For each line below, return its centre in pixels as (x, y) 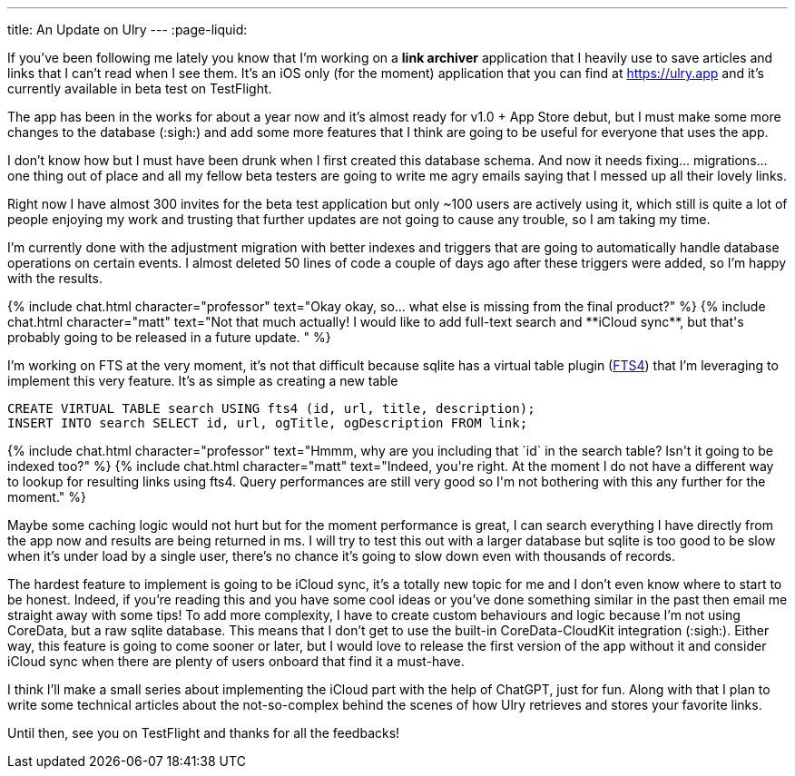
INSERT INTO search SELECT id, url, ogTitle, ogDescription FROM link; (268, 423)
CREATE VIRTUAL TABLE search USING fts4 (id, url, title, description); (271, 408)
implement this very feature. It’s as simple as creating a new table (203, 381)
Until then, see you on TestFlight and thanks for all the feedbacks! (204, 733)
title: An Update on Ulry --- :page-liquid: (128, 29)
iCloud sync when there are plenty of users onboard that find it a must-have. (236, 661)
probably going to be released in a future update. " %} (169, 337)
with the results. (55, 278)
